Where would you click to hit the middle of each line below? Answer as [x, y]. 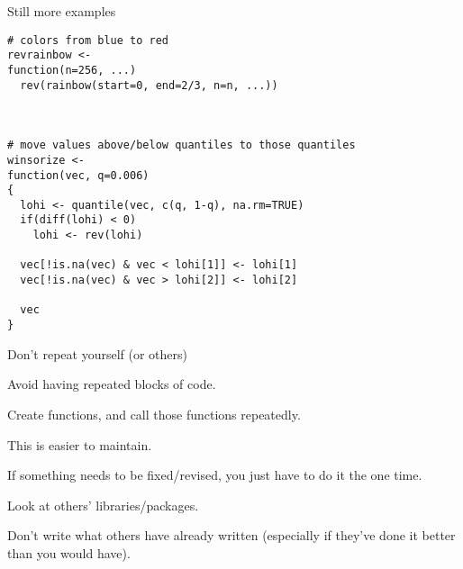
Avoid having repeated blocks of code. [112, 384]
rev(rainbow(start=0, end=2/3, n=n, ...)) [149, 85]
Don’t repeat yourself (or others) [98, 353]
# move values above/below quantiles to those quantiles [182, 145]
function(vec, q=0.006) [78, 175]
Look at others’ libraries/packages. [103, 505]
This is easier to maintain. [80, 444]
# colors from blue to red [88, 40]
